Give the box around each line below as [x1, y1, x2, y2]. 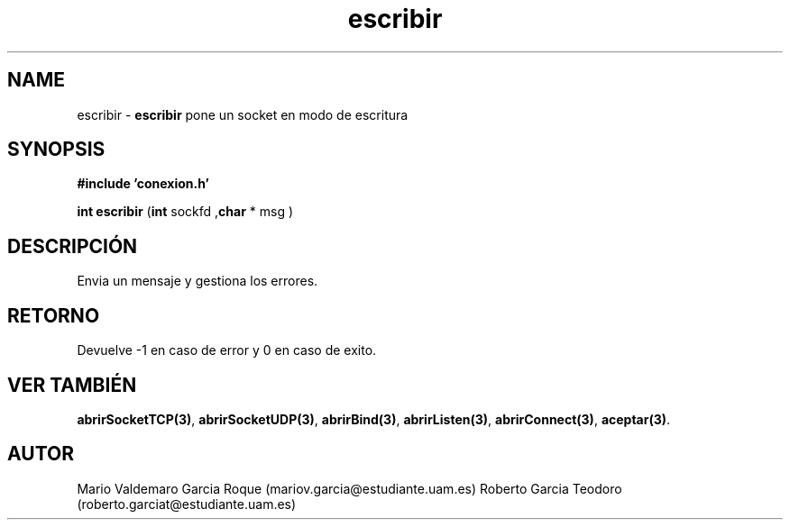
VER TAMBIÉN [7, 373, 137, 396]
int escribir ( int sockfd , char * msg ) [77, 204, 294, 220]
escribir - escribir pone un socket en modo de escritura [77, 106, 409, 123]
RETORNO [7, 304, 100, 327]
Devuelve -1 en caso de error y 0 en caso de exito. [77, 342, 377, 359]
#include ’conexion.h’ [77, 176, 209, 192]
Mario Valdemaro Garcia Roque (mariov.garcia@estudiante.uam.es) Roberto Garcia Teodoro [77, 480, 622, 496]
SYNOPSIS [7, 138, 106, 161]
